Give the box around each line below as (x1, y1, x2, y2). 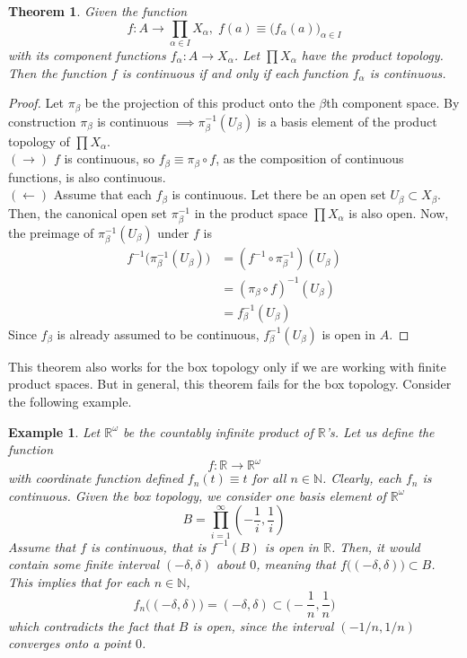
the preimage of (8, 223, 94, 241)
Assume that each (53, 185, 152, 204)
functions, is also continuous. (8, 167, 166, 186)
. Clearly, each (322, 469, 401, 487)
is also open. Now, (348, 203, 449, 222)
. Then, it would (330, 537, 420, 556)
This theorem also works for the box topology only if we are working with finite (8, 356, 446, 375)
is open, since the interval (192, 616, 334, 635)
